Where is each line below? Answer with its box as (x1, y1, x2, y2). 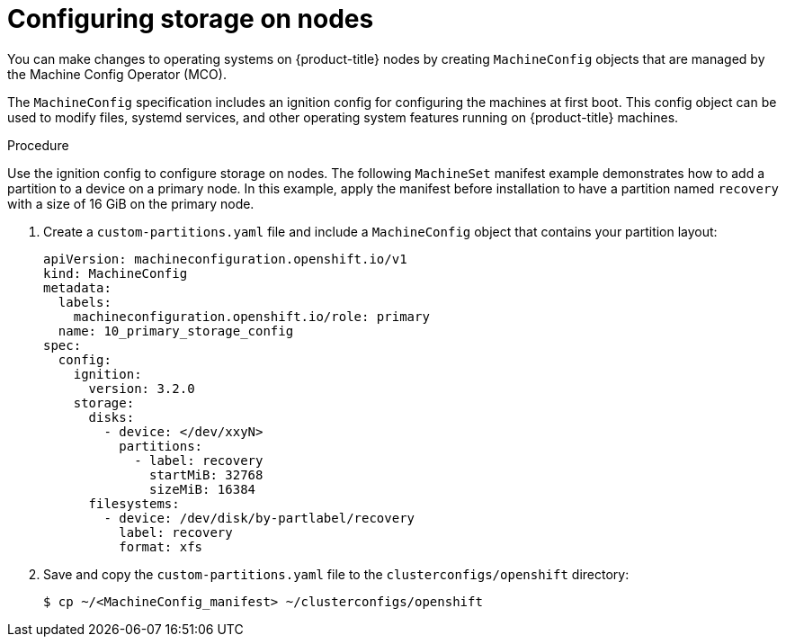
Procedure (7, 137, 69, 153)
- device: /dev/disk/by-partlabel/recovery (103, 510, 415, 525)
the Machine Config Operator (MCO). (7, 66, 227, 82)
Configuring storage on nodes (7, 4, 374, 34)
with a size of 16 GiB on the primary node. (7, 195, 255, 211)
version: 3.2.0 (88, 380, 195, 396)
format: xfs (119, 539, 203, 554)
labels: (58, 294, 112, 309)
